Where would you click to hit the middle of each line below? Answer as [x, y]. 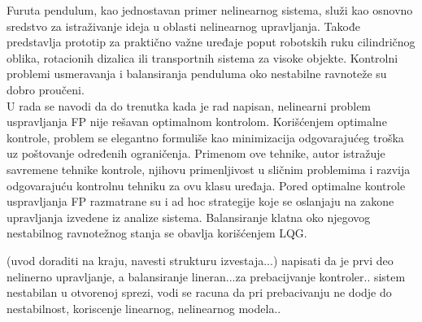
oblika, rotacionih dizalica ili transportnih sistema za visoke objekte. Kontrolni [202, 57]
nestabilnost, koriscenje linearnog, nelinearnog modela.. [144, 308]
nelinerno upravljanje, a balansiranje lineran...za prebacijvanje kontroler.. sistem [206, 276]
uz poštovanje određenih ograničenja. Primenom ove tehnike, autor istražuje [196, 153]
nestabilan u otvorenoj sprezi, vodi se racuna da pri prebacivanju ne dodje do [199, 292]
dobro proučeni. [46, 89]
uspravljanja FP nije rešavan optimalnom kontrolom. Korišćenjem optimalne [197, 122]
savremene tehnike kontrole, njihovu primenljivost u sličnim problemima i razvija [209, 169]
